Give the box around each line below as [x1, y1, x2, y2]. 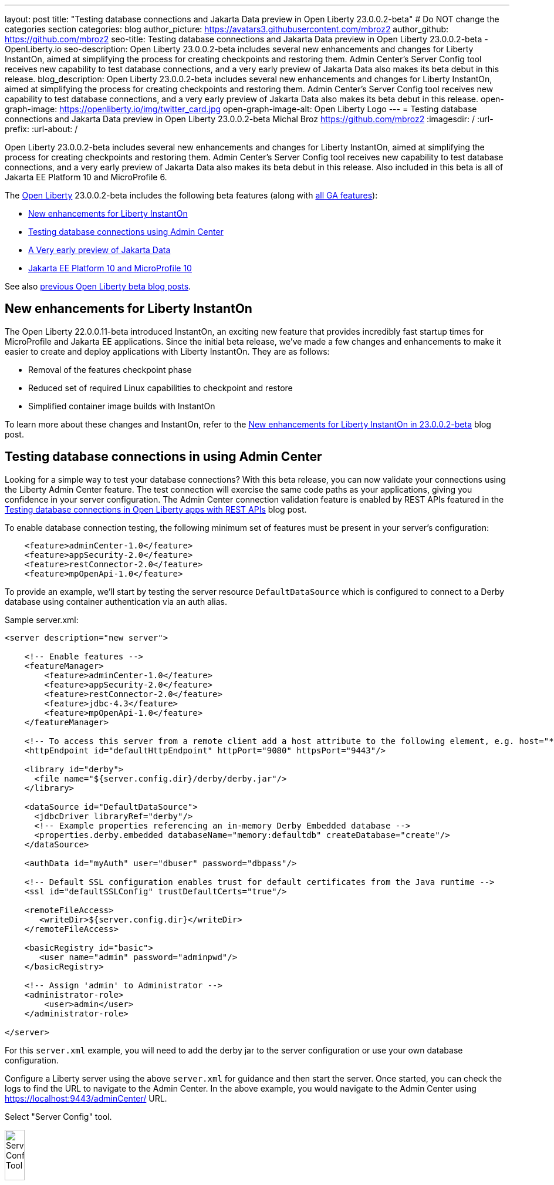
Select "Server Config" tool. [5, 1111, 112, 1122]
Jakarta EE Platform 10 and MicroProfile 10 [28, 263, 192, 273]
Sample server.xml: [5, 614, 79, 625]
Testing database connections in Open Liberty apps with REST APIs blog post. [5, 504, 307, 514]
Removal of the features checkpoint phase [28, 364, 192, 375]
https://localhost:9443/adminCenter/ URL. [5, 1093, 167, 1103]
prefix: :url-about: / [5, 124, 78, 134]
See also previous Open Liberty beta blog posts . [5, 281, 191, 291]
